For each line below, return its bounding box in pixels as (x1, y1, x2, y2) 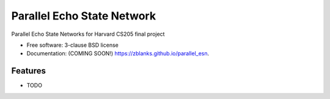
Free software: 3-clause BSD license (26, 41, 119, 49)
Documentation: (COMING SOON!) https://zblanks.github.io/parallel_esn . (26, 50, 210, 57)
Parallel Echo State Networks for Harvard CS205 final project (11, 30, 165, 38)
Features (11, 66, 46, 76)
